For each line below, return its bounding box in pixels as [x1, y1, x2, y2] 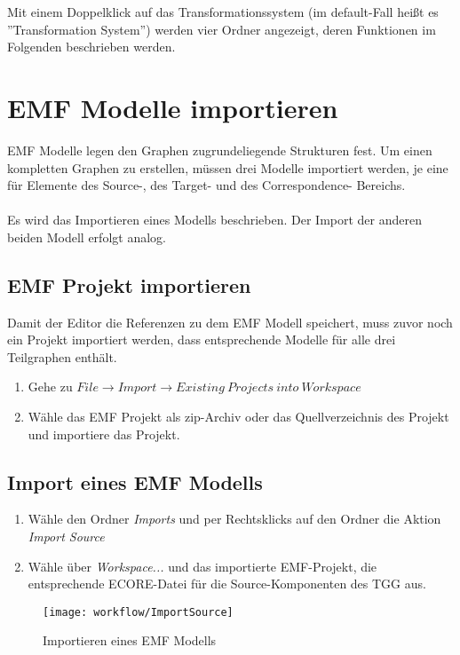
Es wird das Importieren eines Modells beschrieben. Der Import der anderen [7, 210, 422, 229]
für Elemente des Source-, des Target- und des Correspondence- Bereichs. [7, 176, 406, 194]
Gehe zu [28, 377, 73, 396]
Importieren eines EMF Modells [43, 631, 217, 650]
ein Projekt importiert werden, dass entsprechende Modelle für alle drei [7, 330, 396, 349]
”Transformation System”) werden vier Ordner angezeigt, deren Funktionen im [7, 20, 436, 38]
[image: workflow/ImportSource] [43, 605, 234, 619]
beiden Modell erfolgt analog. [7, 227, 166, 246]
